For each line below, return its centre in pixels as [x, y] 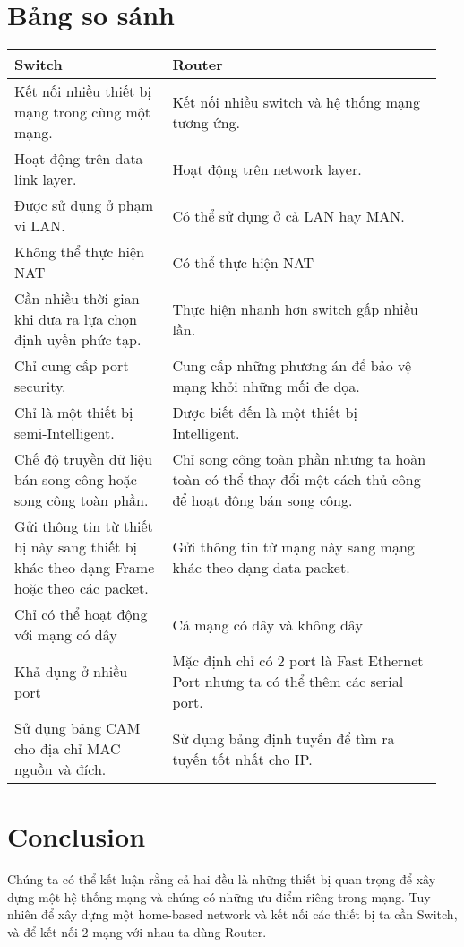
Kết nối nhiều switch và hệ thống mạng [296, 101]
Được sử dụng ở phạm [84, 205]
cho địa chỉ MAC [68, 749]
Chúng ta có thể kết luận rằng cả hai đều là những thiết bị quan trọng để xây [222, 879]
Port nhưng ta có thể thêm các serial [288, 682]
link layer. [46, 179]
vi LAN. [40, 226]
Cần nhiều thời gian [77, 299]
